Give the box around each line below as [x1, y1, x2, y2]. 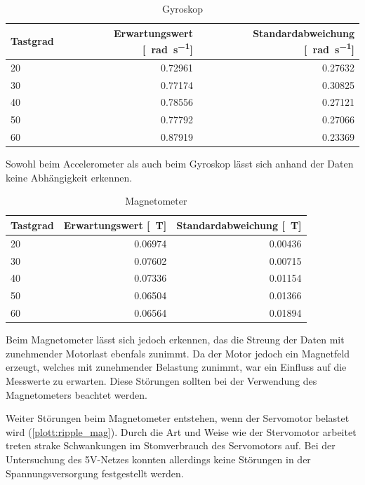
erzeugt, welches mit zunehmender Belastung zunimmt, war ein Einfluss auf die [6, 360, 347, 374]
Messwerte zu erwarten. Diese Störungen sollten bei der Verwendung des [6, 374, 317, 388]
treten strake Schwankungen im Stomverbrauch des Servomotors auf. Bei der [6, 438, 336, 453]
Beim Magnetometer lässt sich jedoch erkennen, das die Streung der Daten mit [6, 332, 345, 347]
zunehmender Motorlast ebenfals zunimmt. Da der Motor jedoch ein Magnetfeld [6, 346, 350, 360]
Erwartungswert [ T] [63, 217, 167, 232]
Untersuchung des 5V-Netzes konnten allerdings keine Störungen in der [6, 452, 311, 466]
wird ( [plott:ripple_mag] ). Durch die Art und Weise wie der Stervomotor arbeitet [6, 424, 357, 439]
